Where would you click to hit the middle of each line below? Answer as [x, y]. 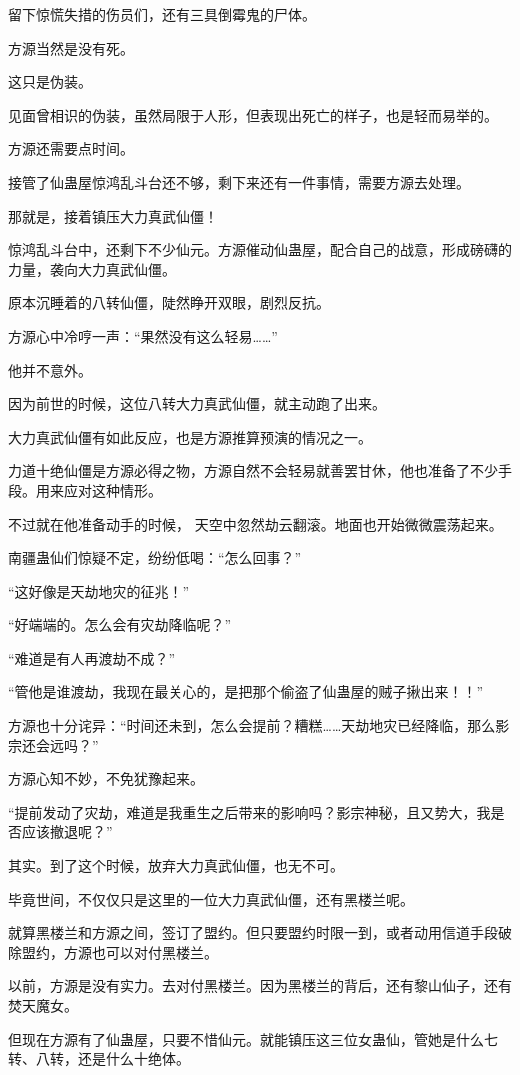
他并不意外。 [50, 369]
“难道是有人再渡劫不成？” [92, 657]
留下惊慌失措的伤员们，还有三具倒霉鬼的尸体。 [162, 14]
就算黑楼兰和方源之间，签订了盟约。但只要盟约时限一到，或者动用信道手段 [253, 932]
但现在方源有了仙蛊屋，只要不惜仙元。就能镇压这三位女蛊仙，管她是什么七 [253, 1038]
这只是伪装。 [50, 81]
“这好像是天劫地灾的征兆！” [99, 590]
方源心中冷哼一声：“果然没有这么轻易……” [143, 335]
